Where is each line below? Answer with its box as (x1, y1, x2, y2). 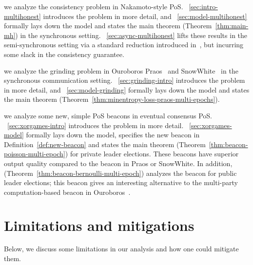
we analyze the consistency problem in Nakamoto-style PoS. (4, 1, 183, 11)
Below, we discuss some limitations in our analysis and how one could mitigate (4, 244, 239, 254)
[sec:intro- (189, 1, 218, 11)
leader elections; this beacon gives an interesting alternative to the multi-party (4, 177, 238, 188)
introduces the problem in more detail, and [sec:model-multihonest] (43, 11, 247, 21)
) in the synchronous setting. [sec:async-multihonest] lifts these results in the (15, 30, 248, 40)
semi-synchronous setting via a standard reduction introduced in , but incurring (4, 39, 244, 50)
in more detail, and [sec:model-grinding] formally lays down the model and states (4, 84, 250, 95)
